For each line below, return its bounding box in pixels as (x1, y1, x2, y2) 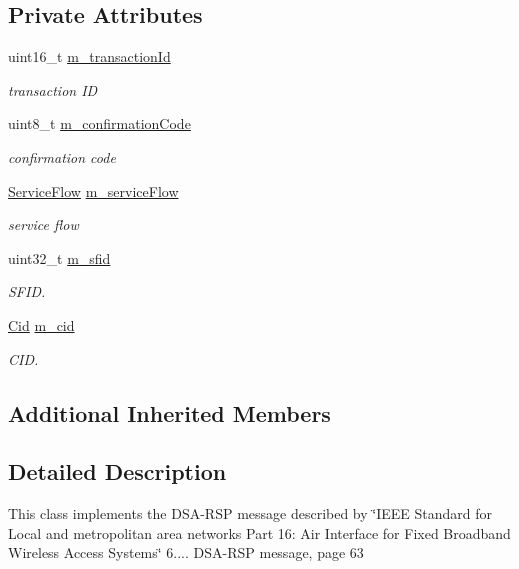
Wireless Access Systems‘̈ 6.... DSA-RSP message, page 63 (8, 542, 364, 563)
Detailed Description (8, 456, 227, 487)
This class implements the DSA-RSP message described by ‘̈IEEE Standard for (8, 503, 493, 524)
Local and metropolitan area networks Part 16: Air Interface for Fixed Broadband (8, 522, 511, 543)
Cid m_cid (8, 314, 75, 335)
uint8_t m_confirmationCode (8, 113, 191, 134)
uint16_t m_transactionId (8, 46, 171, 67)
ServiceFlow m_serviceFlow (8, 180, 179, 201)
